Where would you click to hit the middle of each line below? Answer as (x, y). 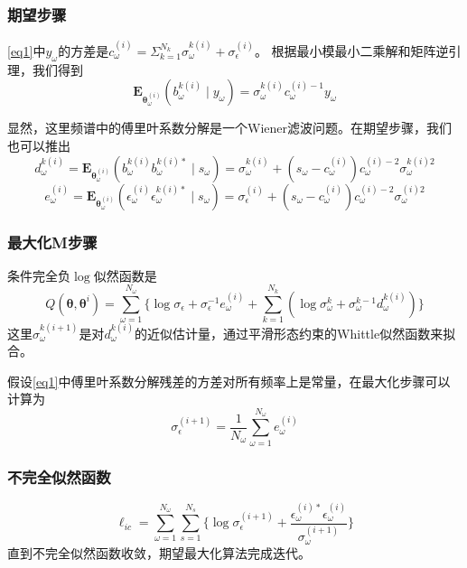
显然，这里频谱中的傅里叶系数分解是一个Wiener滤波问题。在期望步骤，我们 (229, 128)
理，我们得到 (45, 69)
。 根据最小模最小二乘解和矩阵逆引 (358, 51)
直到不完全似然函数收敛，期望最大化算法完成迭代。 (159, 552)
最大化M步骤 (52, 242)
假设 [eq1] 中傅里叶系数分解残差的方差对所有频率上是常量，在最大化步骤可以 (229, 381)
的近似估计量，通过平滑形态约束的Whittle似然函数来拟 (295, 333)
